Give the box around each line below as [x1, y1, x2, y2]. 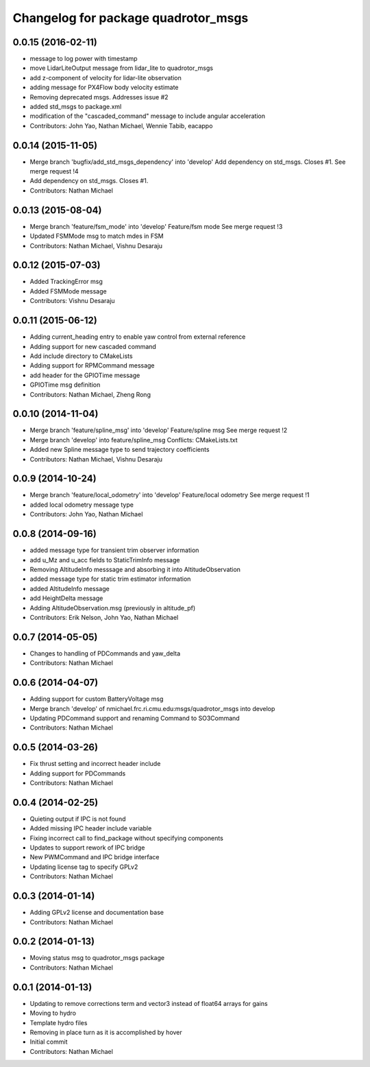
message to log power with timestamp [29, 55, 138, 63]
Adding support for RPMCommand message [29, 361, 155, 370]
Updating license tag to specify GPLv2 [29, 863, 138, 871]
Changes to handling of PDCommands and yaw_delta [29, 649, 181, 658]
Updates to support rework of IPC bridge [29, 843, 145, 852]
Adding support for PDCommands [29, 769, 126, 778]
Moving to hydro [29, 1009, 77, 1018]
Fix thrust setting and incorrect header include [29, 760, 161, 768]
